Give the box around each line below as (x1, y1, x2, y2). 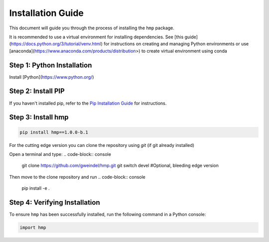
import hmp (19, 225, 46, 230)
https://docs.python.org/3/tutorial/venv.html (10, 41, 102, 47)
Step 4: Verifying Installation (9, 198, 101, 207)
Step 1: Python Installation (9, 61, 92, 69)
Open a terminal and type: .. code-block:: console (9, 151, 112, 157)
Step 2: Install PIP (9, 87, 65, 96)
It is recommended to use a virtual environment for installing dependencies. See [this (9, 34, 184, 40)
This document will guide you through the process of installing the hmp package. (9, 25, 174, 31)
